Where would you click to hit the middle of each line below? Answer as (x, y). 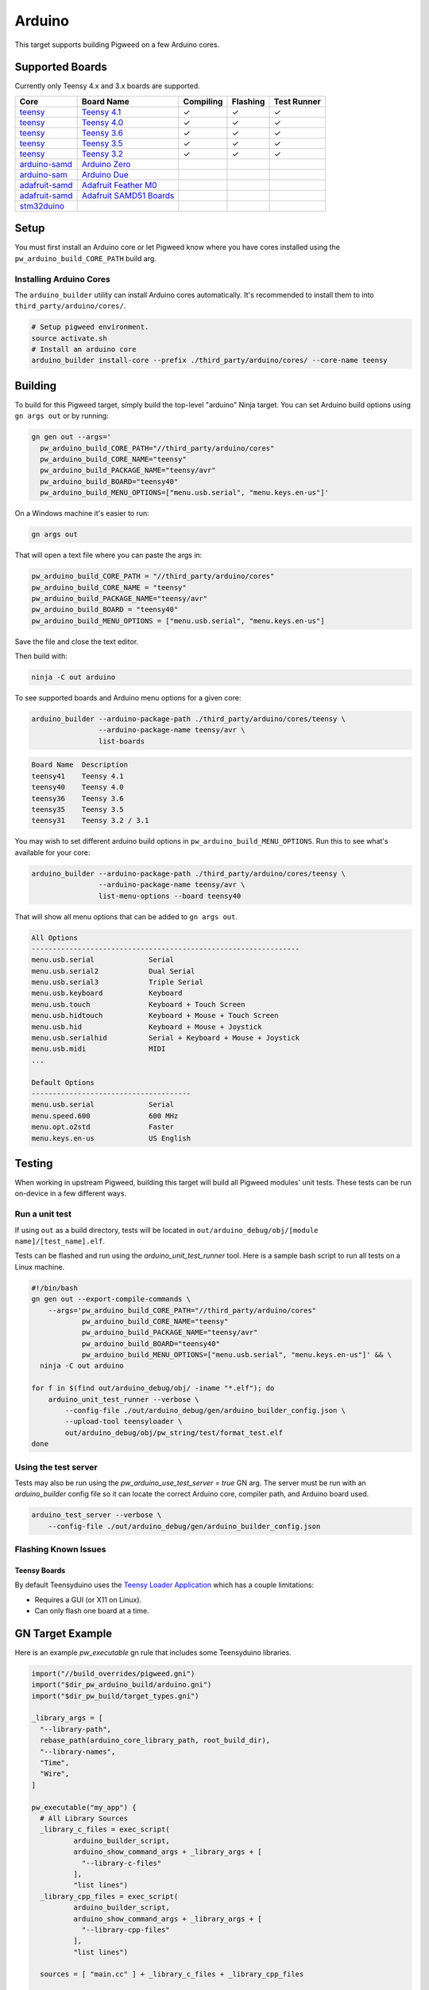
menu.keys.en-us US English (111, 1138)
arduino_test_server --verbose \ (97, 1515)
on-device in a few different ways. (71, 1193)
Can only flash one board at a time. (92, 1611)
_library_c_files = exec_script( (105, 1830)
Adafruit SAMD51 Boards (128, 195)
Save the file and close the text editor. (77, 642)
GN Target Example (64, 1633)
